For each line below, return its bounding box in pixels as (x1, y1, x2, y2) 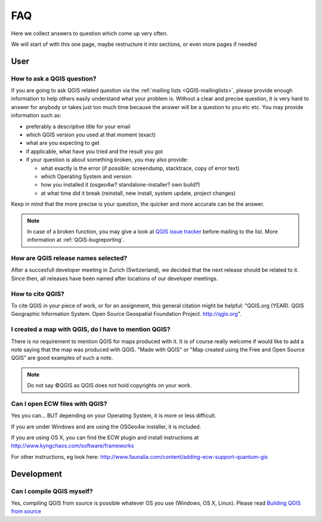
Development (11, 468, 63, 479)
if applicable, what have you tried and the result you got (26, 148, 163, 155)
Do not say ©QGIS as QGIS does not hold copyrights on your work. (27, 382, 192, 389)
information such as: (11, 112, 62, 119)
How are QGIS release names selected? (11, 254, 128, 262)
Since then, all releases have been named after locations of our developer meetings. (11, 275, 218, 282)
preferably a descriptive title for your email (26, 123, 131, 130)
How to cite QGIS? (11, 290, 65, 298)
